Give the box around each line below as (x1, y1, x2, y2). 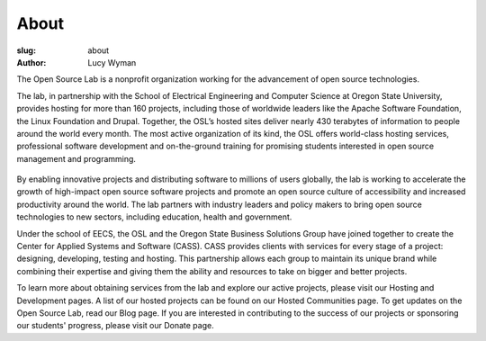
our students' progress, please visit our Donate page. (16, 320, 215, 331)
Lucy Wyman (87, 57, 137, 67)
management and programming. (16, 153, 137, 164)
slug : (16, 45, 36, 56)
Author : (16, 57, 47, 67)
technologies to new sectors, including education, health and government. (16, 211, 292, 222)
